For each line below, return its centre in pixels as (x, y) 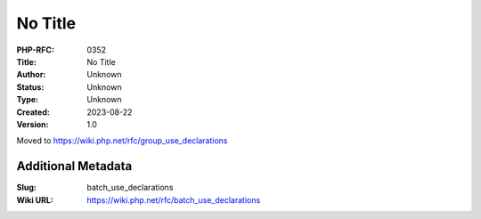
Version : (33, 124)
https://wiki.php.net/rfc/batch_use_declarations (174, 199)
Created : (33, 112)
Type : (28, 100)
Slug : (27, 188)
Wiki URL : (35, 199)
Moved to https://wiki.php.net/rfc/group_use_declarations (122, 141)
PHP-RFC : (36, 50)
